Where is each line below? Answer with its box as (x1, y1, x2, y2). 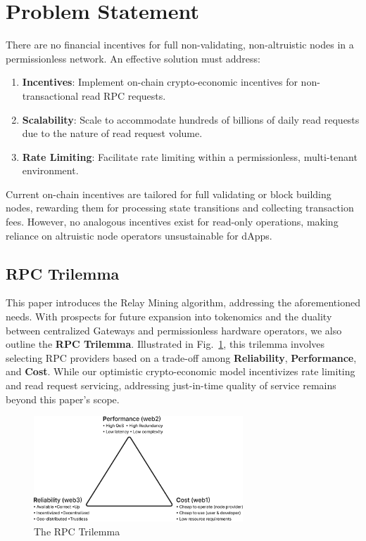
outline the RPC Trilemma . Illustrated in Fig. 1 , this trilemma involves (6, 337, 325, 351)
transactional (22, 88, 79, 103)
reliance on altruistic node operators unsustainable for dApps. (6, 228, 272, 242)
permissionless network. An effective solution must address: (6, 51, 260, 65)
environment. (22, 163, 79, 178)
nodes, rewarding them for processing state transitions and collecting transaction (6, 200, 354, 215)
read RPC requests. (81, 88, 166, 103)
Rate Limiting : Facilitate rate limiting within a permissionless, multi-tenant (22, 149, 358, 164)
